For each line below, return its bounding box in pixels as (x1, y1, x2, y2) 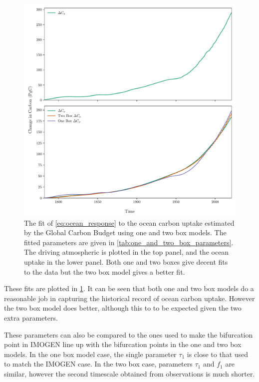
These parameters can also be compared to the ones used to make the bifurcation (4, 329, 253, 340)
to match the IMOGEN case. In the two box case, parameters (4, 359, 193, 369)
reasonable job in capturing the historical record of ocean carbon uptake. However (4, 293, 255, 303)
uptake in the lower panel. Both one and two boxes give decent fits (24, 256, 228, 267)
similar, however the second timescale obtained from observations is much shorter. (4, 368, 255, 379)
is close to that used (187, 349, 249, 359)
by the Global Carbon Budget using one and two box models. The (24, 227, 227, 238)
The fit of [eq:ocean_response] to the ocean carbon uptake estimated (24, 217, 235, 228)
